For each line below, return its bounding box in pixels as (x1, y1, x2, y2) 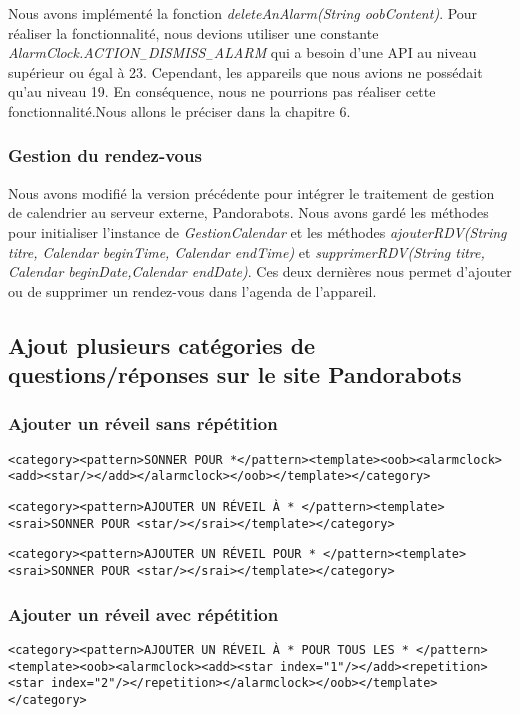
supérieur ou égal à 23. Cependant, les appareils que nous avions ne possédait (8, 61, 483, 82)
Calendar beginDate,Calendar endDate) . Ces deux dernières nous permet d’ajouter (8, 261, 512, 282)
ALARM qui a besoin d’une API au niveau (213, 42, 477, 63)
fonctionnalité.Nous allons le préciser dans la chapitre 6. (8, 100, 351, 121)
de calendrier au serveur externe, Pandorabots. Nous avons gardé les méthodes (8, 202, 489, 223)
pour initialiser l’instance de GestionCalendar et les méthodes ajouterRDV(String (8, 221, 507, 242)
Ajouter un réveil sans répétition (8, 411, 278, 436)
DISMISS (147, 42, 206, 63)
